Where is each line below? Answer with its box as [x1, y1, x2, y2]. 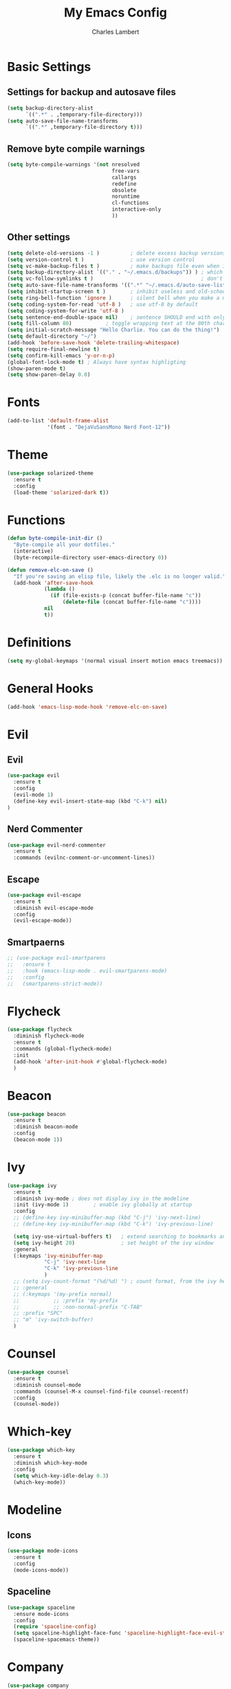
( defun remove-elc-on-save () [7, 566, 94, 573]
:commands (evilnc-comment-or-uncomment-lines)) [13, 854, 155, 862]
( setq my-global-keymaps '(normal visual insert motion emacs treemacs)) [7, 657, 223, 664]
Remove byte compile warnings [7, 143, 146, 154]
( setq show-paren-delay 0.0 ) [7, 371, 91, 378]
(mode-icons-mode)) [13, 1567, 69, 1574]
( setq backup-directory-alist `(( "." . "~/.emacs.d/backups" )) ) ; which [7, 269, 223, 276]
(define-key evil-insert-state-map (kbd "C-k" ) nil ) [13, 798, 168, 805]
